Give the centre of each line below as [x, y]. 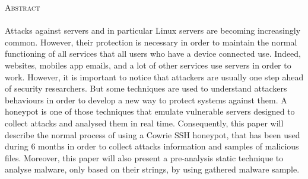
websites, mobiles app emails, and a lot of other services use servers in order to [148, 65]
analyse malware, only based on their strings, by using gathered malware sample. [152, 169]
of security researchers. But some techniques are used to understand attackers [146, 88]
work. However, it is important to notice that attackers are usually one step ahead [154, 77]
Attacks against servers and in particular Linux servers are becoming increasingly [153, 30]
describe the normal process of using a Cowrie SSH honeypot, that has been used [153, 134]
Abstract [23, 7]
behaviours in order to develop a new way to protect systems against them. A [146, 100]
